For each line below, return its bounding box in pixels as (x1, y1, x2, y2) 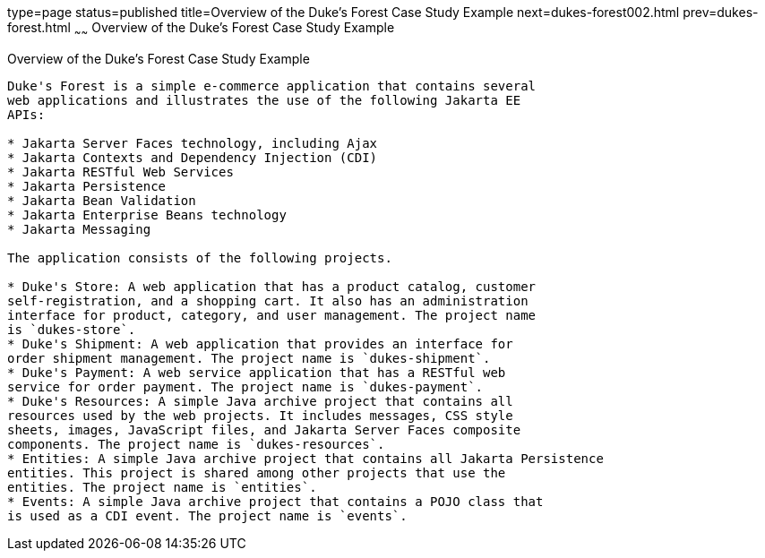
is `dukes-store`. (7, 322, 136, 337)
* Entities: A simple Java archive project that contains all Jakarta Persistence (7, 451, 604, 466)
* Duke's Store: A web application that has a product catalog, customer (7, 279, 537, 294)
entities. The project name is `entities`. (7, 479, 317, 494)
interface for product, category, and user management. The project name (7, 307, 537, 322)
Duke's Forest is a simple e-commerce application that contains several (7, 78, 537, 93)
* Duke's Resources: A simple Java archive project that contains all (7, 393, 513, 408)
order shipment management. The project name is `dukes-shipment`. (7, 350, 491, 365)
